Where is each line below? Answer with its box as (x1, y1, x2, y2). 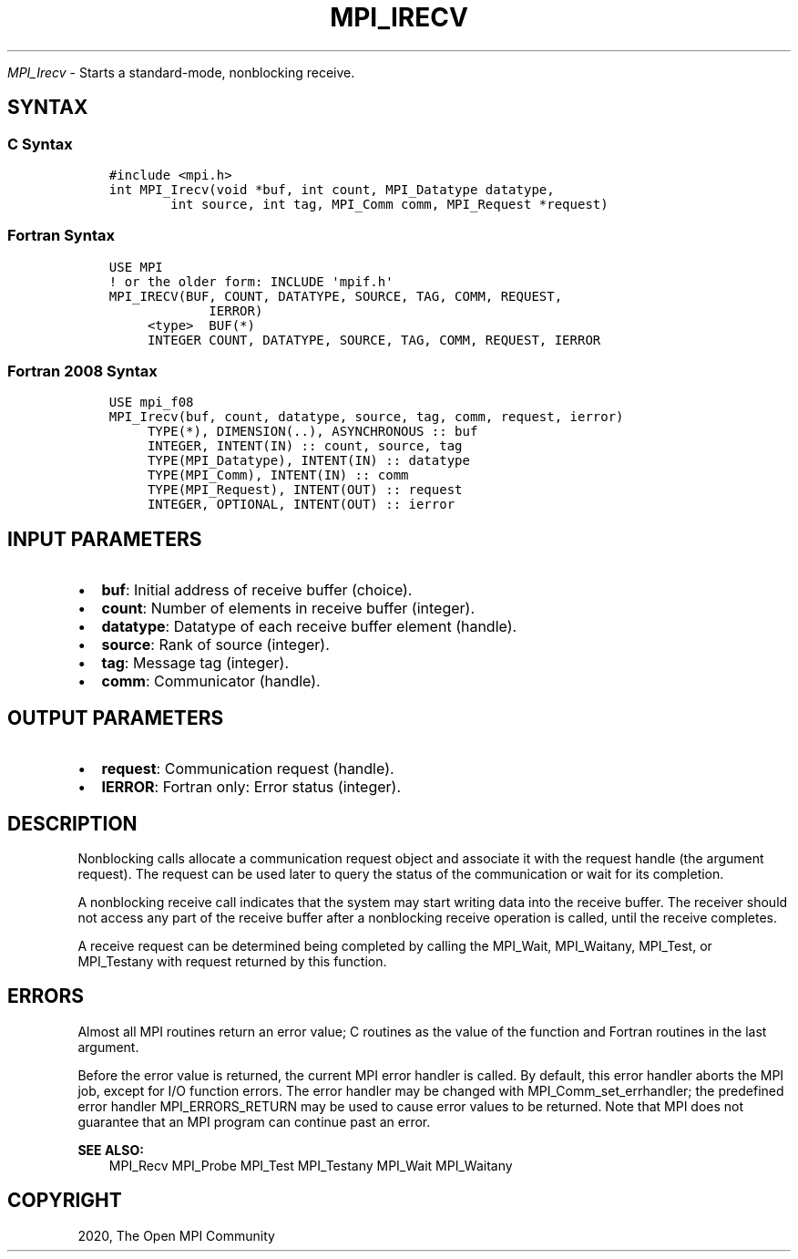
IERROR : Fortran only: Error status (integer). (101, 778, 401, 797)
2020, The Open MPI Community (77, 1227, 275, 1244)
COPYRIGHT (7, 1189, 122, 1213)
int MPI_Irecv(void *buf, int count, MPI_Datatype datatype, (108, 181, 555, 197)
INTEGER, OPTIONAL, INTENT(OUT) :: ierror (147, 497, 455, 512)
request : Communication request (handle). (101, 759, 394, 779)
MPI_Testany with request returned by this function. (77, 954, 387, 969)
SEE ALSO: (77, 1141, 144, 1158)
